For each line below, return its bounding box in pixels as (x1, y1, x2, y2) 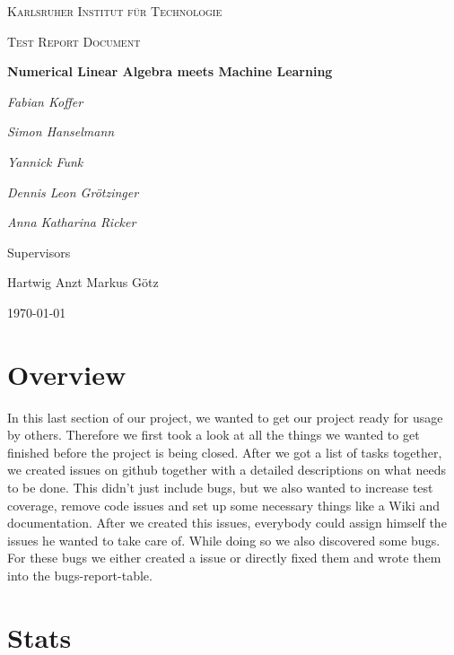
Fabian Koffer (7, 92, 83, 110)
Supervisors (7, 242, 71, 261)
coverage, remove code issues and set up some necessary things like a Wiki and (7, 495, 441, 514)
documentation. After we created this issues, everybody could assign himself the (7, 513, 447, 532)
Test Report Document (7, 31, 141, 50)
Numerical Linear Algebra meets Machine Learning (7, 62, 333, 81)
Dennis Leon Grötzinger (7, 182, 139, 201)
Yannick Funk (7, 152, 83, 170)
